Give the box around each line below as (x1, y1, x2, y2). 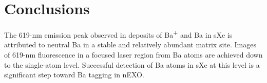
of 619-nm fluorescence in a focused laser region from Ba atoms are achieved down (4, 49, 263, 60)
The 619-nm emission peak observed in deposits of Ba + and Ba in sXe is (4, 28, 233, 40)
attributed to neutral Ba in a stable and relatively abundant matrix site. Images (4, 39, 256, 50)
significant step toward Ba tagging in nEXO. (4, 69, 144, 80)
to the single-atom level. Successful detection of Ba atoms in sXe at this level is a (4, 59, 260, 70)
